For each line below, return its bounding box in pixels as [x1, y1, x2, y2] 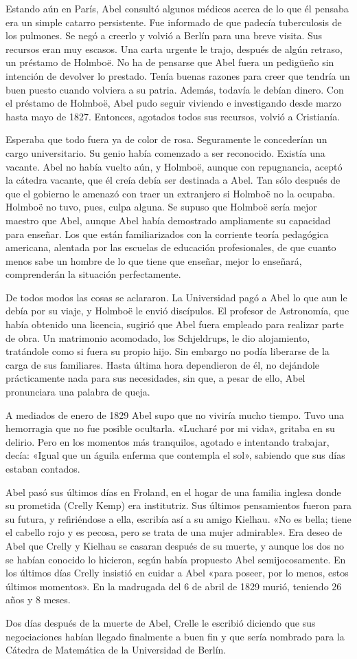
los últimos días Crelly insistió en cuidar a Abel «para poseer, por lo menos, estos [5, 565, 349, 580]
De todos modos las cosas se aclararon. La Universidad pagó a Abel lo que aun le [5, 290, 347, 304]
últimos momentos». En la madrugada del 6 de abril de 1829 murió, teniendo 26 [5, 579, 342, 593]
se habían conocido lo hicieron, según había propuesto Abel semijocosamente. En [5, 552, 346, 566]
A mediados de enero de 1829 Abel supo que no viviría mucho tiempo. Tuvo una [5, 407, 344, 422]
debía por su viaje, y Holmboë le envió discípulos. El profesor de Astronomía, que [5, 303, 349, 318]
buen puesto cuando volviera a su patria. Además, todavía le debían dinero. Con [5, 82, 344, 96]
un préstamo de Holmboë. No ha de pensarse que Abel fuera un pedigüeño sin [5, 55, 334, 69]
